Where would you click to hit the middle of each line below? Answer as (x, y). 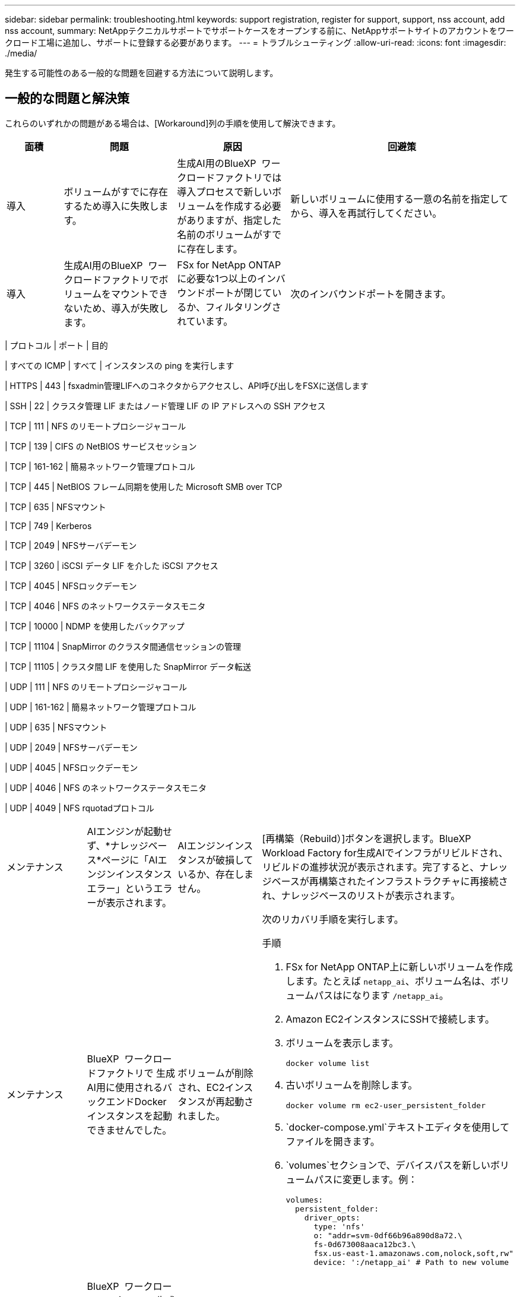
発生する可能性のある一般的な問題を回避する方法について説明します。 (142, 73)
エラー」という (120, 888)
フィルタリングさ (243, 307)
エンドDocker (136, 1101)
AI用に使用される (125, 1087)
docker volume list (328, 1063)
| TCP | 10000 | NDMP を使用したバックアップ (95, 626)
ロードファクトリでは (234, 177)
